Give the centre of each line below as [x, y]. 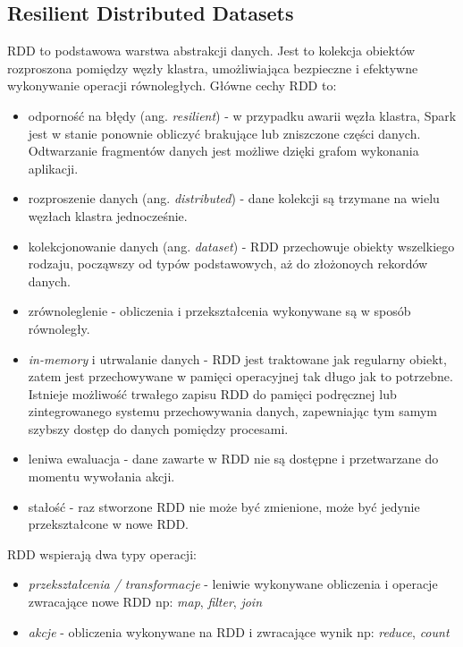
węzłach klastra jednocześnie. [108, 215]
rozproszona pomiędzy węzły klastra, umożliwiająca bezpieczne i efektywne [213, 68]
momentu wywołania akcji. [101, 477]
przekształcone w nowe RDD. [108, 524]
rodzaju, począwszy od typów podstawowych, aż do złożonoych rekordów [228, 264]
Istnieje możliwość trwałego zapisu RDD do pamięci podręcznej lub [212, 393]
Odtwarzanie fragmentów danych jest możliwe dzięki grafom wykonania [223, 151]
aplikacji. [53, 168]
